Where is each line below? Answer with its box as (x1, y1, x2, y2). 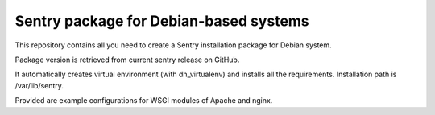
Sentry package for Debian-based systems (14, 12, 309, 30)
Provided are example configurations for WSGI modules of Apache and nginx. (14, 96, 273, 105)
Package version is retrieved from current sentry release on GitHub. (14, 55, 240, 64)
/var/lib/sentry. (14, 80, 64, 90)
